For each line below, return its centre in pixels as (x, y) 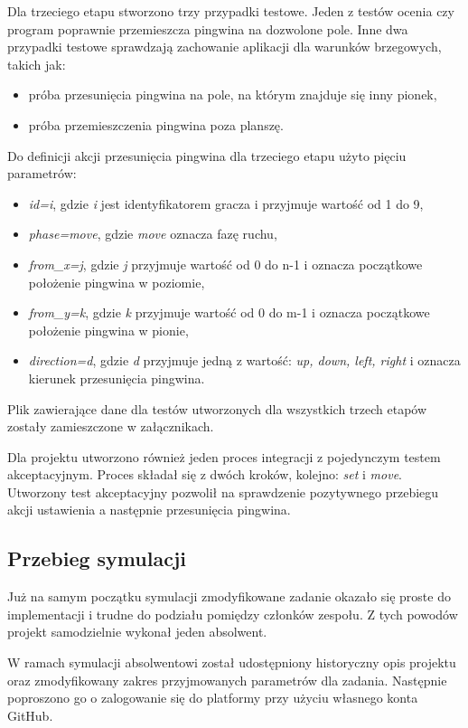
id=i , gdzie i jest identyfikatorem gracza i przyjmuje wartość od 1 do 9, (226, 203)
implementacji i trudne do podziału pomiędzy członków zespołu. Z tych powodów (233, 614)
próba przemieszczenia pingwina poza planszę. (156, 124)
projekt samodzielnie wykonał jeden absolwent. (137, 632)
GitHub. (30, 715)
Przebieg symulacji (97, 558)
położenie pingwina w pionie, (108, 330)
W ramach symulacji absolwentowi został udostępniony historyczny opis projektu (232, 662)
